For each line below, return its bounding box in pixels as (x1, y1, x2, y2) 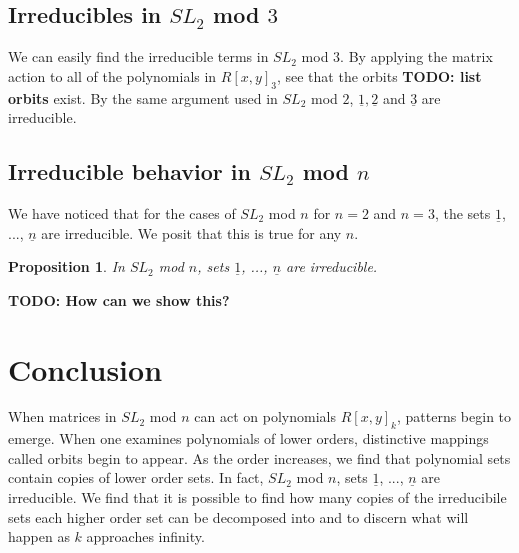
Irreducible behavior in (8, 156, 251, 187)
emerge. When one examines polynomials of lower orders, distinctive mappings (8, 428, 489, 449)
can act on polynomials (194, 406, 336, 427)
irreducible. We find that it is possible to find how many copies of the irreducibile (8, 487, 507, 508)
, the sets (434, 202, 491, 223)
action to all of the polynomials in (8, 65, 217, 86)
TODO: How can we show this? (8, 289, 230, 310)
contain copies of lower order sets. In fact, (8, 467, 264, 488)
